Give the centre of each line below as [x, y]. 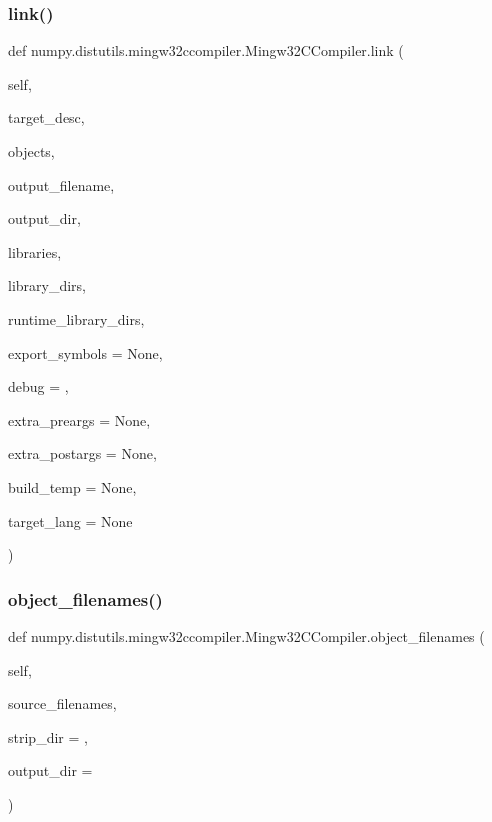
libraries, [35, 251]
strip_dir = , [48, 736]
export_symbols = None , [85, 352]
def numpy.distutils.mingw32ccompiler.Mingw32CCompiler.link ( [206, 50]
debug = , [38, 386]
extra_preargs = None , [79, 419]
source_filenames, [62, 703]
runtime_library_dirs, [76, 318]
